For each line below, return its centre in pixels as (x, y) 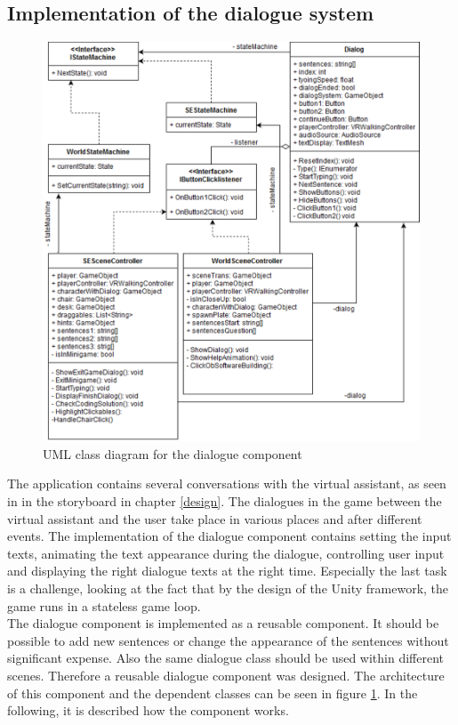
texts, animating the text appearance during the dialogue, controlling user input (226, 553)
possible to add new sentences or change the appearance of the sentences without (228, 640)
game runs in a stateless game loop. (104, 605)
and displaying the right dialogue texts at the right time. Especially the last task (227, 571)
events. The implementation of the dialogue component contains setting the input (229, 536)
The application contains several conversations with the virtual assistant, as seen (227, 483)
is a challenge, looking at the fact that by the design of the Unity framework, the (228, 588)
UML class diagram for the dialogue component (173, 453)
